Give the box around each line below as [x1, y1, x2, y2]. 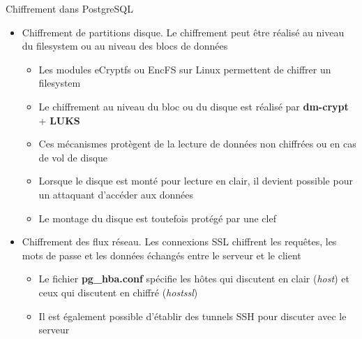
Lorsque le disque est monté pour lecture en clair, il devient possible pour [38, 173, 353, 188]
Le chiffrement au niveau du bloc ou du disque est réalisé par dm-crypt [38, 99, 349, 113]
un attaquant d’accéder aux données [38, 187, 194, 201]
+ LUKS [38, 113, 80, 127]
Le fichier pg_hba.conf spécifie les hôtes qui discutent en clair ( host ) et [38, 271, 349, 286]
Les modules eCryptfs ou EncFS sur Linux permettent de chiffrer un [38, 62, 331, 76]
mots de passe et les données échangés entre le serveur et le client [22, 247, 301, 262]
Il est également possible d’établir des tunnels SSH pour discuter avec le [38, 308, 347, 323]
